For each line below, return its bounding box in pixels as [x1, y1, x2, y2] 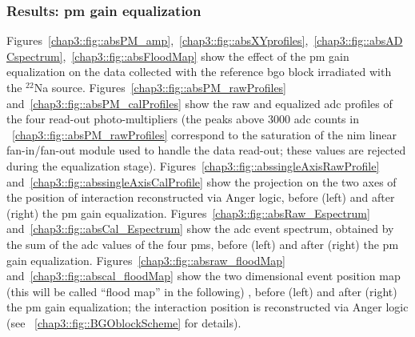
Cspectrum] [6, 47, 63, 64]
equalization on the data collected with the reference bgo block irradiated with [6, 63, 392, 80]
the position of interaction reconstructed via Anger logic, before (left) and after [6, 189, 395, 206]
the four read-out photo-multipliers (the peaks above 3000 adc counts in [6, 110, 359, 127]
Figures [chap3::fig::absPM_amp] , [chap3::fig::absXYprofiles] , [6, 32, 309, 49]
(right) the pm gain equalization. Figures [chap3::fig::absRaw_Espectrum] [6, 204, 370, 221]
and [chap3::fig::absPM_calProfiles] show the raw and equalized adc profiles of [6, 94, 393, 111]
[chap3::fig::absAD [313, 32, 403, 49]
